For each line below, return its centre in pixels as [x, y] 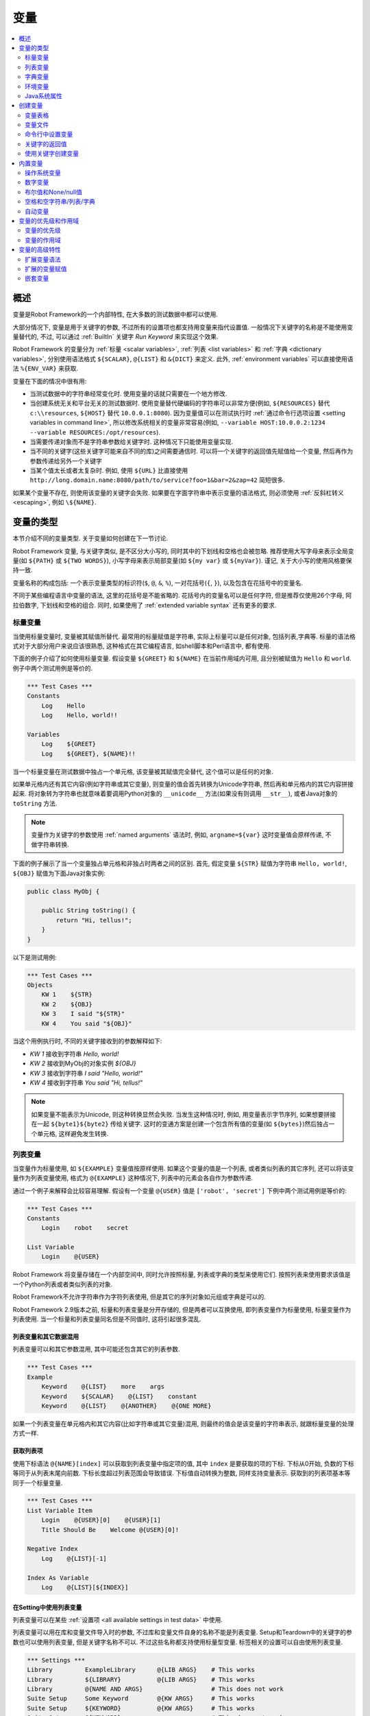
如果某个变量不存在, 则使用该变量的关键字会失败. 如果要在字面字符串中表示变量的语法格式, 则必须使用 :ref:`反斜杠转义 [178, 492]
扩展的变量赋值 [46, 268]
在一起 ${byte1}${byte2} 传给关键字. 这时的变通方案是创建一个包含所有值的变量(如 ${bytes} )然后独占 [180, 1124]
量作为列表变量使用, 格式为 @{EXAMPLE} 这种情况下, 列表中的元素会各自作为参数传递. [133, 1178]
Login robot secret [85, 1228]
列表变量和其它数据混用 [46, 1337]
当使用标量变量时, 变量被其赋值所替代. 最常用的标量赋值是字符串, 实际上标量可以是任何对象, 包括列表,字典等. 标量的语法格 [184, 636]
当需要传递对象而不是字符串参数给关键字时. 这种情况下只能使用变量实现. [132, 441]
